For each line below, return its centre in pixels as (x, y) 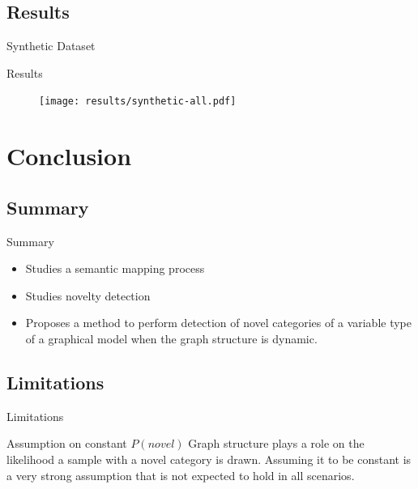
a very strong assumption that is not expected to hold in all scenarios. (181, 475)
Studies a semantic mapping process (115, 268)
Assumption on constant (67, 443)
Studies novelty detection (88, 295)
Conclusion (69, 156)
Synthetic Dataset (51, 46)
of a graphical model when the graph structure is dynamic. (171, 338)
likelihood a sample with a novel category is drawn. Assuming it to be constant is (209, 459)
